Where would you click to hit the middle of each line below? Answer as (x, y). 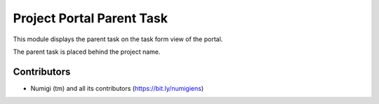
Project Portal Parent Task (91, 18)
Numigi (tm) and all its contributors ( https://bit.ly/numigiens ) (117, 88)
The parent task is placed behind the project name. (87, 52)
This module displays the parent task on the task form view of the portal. (118, 39)
